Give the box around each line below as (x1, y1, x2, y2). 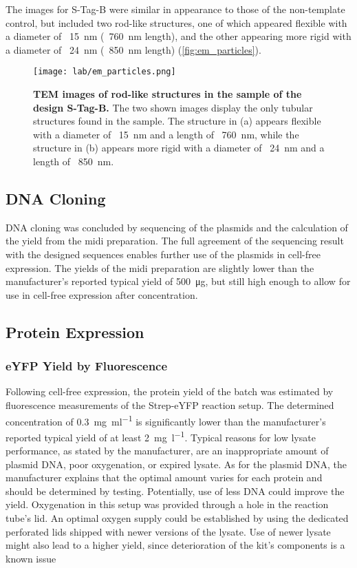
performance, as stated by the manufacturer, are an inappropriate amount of (6, 443, 329, 458)
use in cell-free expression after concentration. (6, 287, 198, 302)
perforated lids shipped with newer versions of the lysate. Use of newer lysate (6, 524, 331, 538)
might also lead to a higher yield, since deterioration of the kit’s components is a (6, 538, 345, 552)
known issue (6, 551, 56, 565)
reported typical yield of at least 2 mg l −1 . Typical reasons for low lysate (6, 428, 316, 444)
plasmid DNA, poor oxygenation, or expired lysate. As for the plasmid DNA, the (6, 456, 347, 471)
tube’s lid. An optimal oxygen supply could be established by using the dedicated (6, 511, 349, 525)
